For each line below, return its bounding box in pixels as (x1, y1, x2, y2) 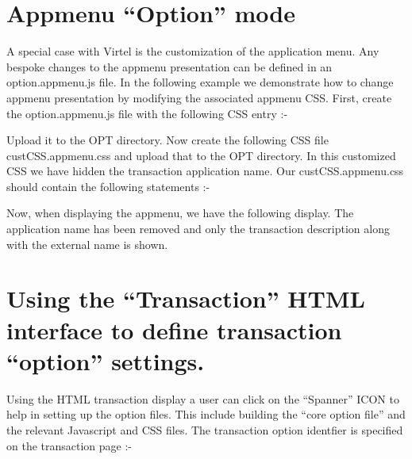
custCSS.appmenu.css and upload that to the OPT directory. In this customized (6, 147, 396, 163)
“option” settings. (6, 344, 205, 377)
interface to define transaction (6, 313, 342, 346)
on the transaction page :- (6, 437, 133, 453)
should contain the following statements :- (6, 178, 210, 194)
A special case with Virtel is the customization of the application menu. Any (6, 43, 379, 59)
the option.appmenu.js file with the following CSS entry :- (6, 105, 288, 121)
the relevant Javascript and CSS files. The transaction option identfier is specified (6, 421, 403, 438)
